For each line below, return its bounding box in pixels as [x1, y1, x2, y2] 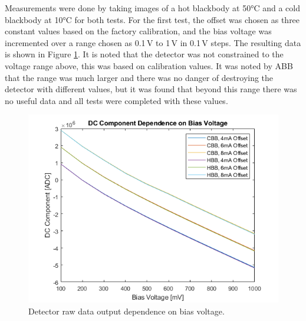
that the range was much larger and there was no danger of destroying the [5, 71, 274, 83]
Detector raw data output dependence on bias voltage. [28, 304, 225, 317]
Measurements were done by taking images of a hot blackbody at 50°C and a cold [5, 2, 300, 14]
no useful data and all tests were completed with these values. [5, 94, 228, 106]
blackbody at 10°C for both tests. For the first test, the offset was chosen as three [5, 13, 300, 25]
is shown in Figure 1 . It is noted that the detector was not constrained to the [5, 48, 284, 60]
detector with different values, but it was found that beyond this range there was [5, 83, 297, 95]
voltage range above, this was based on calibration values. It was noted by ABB [5, 59, 293, 72]
